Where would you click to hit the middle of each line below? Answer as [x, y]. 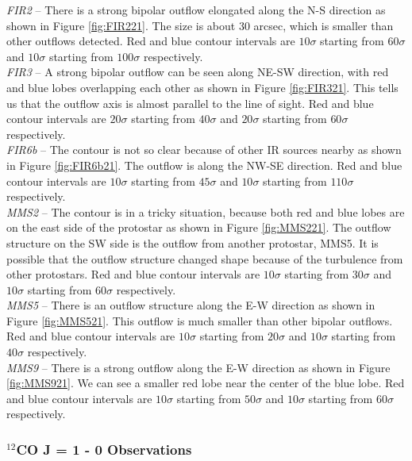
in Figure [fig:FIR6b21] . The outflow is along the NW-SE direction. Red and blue [204, 165]
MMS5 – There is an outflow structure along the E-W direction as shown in [191, 305]
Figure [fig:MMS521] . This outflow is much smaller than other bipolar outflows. [200, 320]
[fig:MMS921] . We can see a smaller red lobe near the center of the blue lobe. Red [206, 383]
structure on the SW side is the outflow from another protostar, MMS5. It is [193, 242]
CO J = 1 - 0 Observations [104, 449]
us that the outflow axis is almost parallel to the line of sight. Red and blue [190, 103]
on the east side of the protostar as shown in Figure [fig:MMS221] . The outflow [199, 227]
